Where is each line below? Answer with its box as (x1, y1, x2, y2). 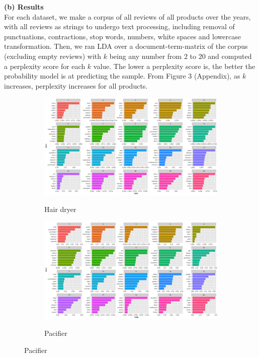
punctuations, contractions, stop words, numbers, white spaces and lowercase (4, 31, 241, 41)
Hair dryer (44, 204, 76, 215)
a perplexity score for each (4, 60, 85, 71)
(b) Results (4, 2, 44, 12)
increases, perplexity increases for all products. (4, 80, 148, 91)
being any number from (109, 50, 182, 61)
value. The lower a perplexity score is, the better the (93, 60, 255, 71)
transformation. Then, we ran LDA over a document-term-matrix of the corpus (4, 41, 248, 51)
